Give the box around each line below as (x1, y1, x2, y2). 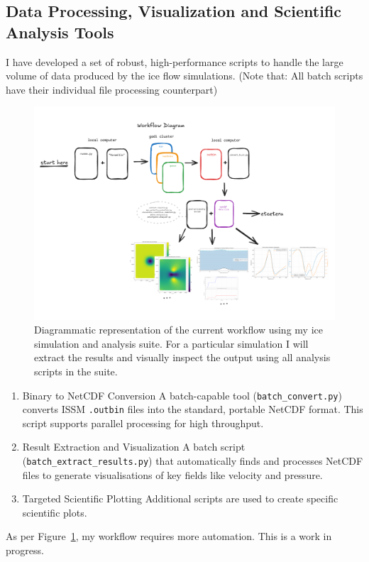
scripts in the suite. (34, 363, 118, 378)
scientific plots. (22, 505, 87, 519)
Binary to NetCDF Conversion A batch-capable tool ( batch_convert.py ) (22, 387, 342, 402)
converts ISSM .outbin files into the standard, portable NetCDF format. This (22, 402, 363, 417)
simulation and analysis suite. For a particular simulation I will (34, 336, 309, 351)
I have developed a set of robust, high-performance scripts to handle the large (6, 54, 343, 69)
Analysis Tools (6, 21, 114, 43)
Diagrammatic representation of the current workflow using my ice (34, 322, 323, 337)
